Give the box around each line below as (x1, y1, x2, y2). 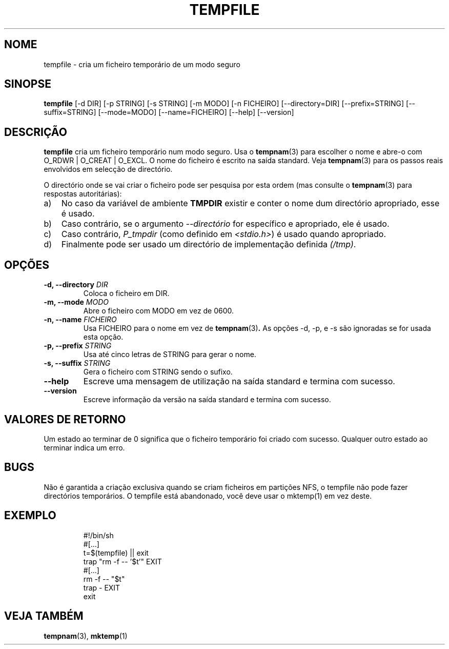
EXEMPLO (4, 509, 56, 522)
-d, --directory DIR (44, 280, 108, 289)
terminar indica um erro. (44, 443, 125, 452)
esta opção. (83, 332, 124, 342)
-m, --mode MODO (44, 298, 109, 307)
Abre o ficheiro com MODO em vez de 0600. (83, 306, 234, 316)
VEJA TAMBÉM (4, 609, 84, 623)
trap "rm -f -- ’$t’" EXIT (83, 557, 162, 566)
